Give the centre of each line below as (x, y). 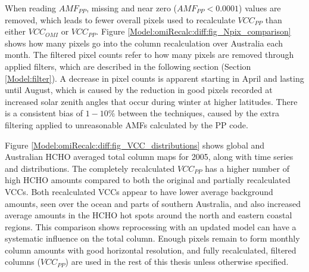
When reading (31, 8)
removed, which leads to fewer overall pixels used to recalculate (120, 19)
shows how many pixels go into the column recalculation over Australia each (144, 43)
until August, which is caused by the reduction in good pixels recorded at (139, 90)
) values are (260, 8)
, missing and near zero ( (132, 8)
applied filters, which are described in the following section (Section (128, 66)
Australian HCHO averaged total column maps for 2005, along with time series (149, 157)
